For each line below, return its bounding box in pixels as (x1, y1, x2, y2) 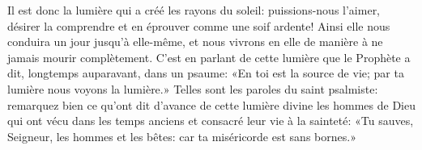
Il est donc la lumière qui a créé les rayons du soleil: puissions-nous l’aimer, (7, 2, 381, 18)
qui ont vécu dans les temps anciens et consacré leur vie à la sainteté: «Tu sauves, (7, 112, 414, 129)
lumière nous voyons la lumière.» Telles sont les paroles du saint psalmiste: (7, 80, 378, 97)
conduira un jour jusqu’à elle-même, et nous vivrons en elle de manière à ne (7, 33, 383, 50)
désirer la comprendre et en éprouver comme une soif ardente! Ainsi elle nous (7, 17, 390, 34)
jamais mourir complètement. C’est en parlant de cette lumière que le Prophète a (7, 48, 411, 65)
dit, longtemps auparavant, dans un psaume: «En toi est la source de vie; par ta (7, 65, 404, 81)
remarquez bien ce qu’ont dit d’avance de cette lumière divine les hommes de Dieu (7, 96, 416, 113)
